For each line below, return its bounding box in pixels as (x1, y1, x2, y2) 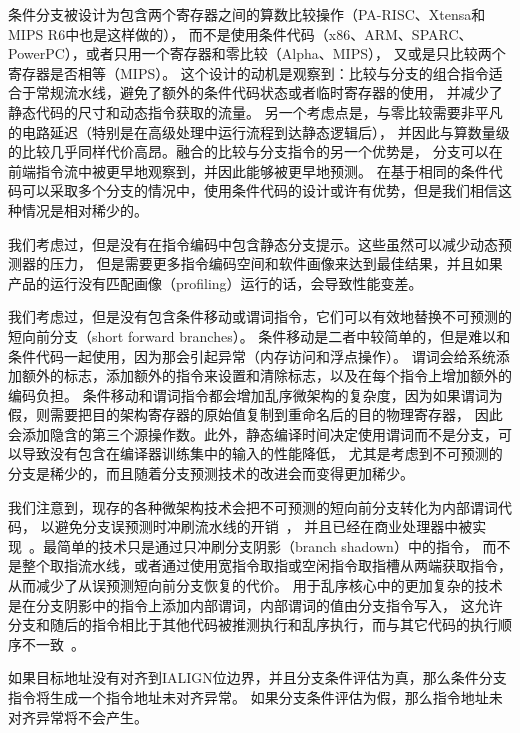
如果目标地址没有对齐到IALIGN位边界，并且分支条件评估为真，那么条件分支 (8, 667, 507, 688)
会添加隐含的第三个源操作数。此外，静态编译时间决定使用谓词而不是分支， (8, 423, 498, 444)
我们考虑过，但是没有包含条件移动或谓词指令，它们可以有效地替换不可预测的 (8, 306, 512, 327)
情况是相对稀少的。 (21, 199, 148, 220)
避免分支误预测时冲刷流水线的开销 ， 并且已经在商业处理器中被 (54, 516, 473, 537)
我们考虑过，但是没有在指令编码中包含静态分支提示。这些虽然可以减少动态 (8, 233, 498, 254)
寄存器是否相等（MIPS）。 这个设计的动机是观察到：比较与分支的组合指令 (8, 62, 489, 83)
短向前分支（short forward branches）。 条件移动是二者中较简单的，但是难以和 (8, 325, 511, 346)
